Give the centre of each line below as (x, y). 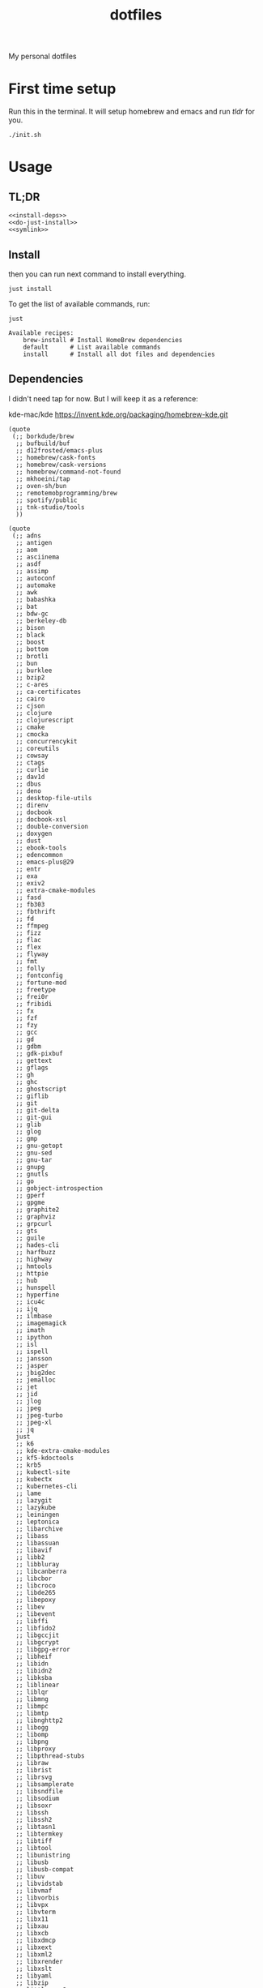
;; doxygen (34, 833)
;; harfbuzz (36, 1252)
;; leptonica (38, 1522)
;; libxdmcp (36, 1940)
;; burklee (34, 671)
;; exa (27, 876)
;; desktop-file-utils (54, 798)
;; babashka (36, 599)
